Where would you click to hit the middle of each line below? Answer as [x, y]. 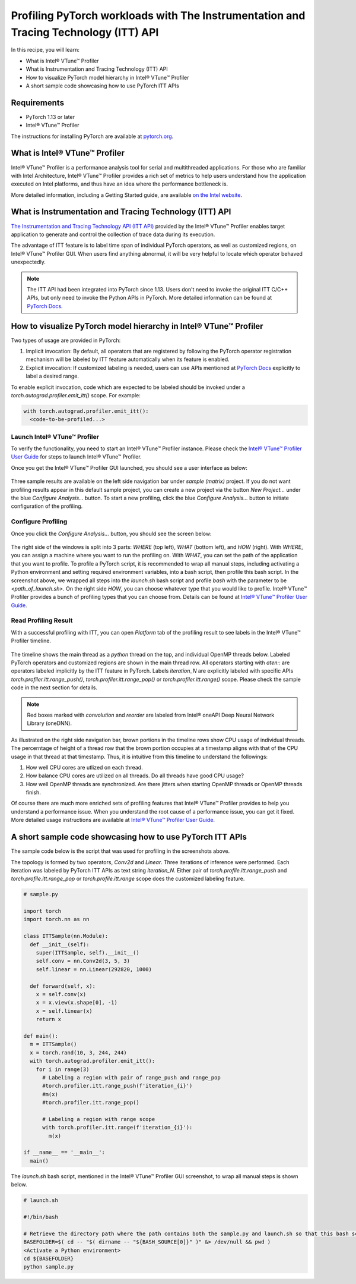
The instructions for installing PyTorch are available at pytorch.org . [92, 136]
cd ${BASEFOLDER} [49, 1258]
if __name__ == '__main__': [64, 1153]
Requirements [38, 103]
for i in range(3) [63, 1069]
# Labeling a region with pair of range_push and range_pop [131, 1077]
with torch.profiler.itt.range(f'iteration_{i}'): [117, 1128]
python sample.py [49, 1267]
